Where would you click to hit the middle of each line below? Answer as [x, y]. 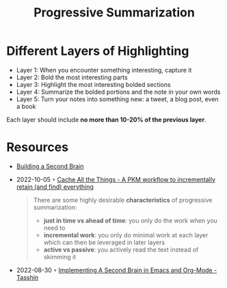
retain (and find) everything [55, 187]
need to [54, 228]
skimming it [60, 257]
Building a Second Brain [50, 166]
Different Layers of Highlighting [98, 51]
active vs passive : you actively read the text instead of [121, 249]
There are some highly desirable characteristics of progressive [123, 200]
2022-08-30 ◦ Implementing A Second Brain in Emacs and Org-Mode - [117, 270]
